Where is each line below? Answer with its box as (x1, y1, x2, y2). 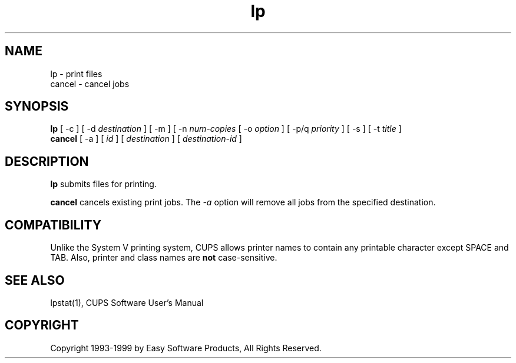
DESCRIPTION (5, 154, 89, 169)
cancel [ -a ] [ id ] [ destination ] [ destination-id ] (50, 134, 242, 144)
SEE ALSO (5, 272, 65, 288)
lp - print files (50, 68, 102, 79)
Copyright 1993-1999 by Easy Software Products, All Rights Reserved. (50, 342, 322, 353)
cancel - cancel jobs (50, 78, 130, 89)
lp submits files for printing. (50, 179, 157, 189)
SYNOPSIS (5, 99, 69, 114)
